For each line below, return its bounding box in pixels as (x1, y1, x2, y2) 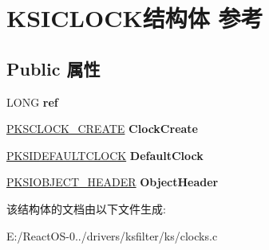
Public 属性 (6, 56, 101, 80)
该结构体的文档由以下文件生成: (6, 200, 166, 217)
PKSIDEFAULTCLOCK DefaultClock (6, 146, 204, 163)
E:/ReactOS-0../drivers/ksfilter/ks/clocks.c (6, 227, 218, 244)
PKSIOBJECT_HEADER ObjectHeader (6, 174, 219, 190)
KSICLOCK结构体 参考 (6, 2, 263, 34)
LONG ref (6, 93, 58, 110)
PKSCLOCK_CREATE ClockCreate (6, 120, 198, 137)
